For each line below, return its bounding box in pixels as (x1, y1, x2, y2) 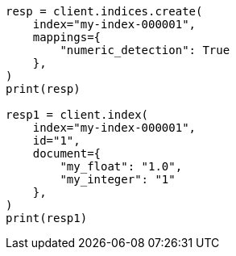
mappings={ (32, 31, 101, 44)
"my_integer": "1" (60, 173, 176, 186)
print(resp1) (6, 212, 88, 225)
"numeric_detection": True (60, 44, 230, 57)
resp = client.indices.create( (6, 5, 203, 18)
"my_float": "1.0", (60, 160, 183, 173)
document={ (32, 147, 101, 160)
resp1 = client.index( (6, 108, 149, 121)
